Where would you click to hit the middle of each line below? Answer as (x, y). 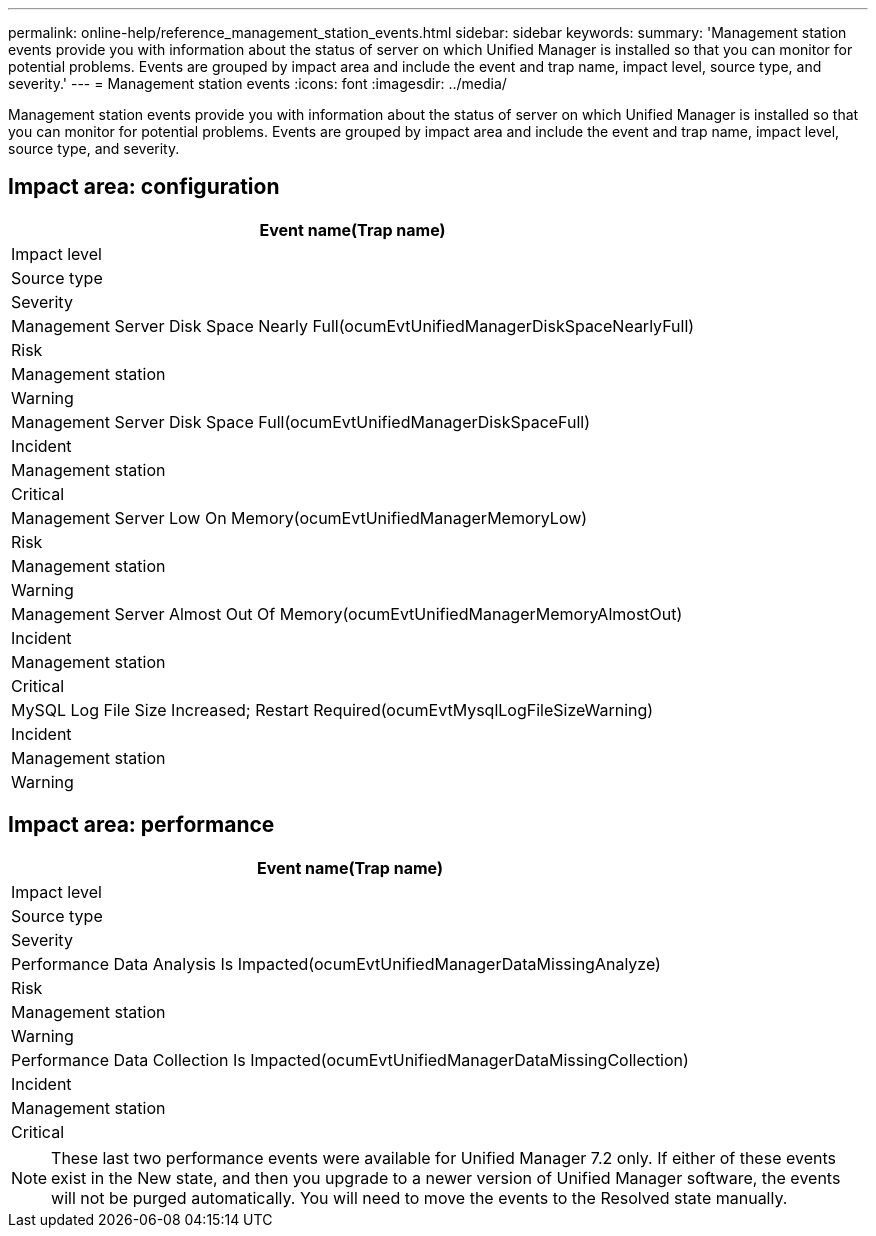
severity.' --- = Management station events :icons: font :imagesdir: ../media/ (257, 83)
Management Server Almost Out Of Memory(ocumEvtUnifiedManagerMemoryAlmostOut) (347, 613)
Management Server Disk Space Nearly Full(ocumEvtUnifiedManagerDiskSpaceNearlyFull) (353, 325)
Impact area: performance (141, 825)
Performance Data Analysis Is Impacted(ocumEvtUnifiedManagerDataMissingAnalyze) (336, 963)
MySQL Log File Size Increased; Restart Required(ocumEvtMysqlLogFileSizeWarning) (332, 709)
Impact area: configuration (144, 187)
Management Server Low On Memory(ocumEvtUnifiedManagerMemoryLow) (299, 517)
